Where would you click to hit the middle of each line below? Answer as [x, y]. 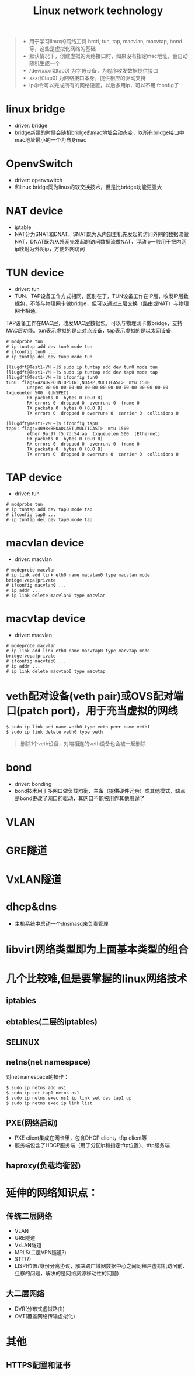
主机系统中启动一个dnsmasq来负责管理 [62, 924]
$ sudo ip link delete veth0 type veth [55, 732]
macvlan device [45, 543]
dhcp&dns [32, 907]
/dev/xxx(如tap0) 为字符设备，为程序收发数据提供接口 [94, 71]
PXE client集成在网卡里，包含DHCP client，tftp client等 [81, 1138]
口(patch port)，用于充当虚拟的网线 [92, 711]
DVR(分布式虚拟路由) [40, 1309]
